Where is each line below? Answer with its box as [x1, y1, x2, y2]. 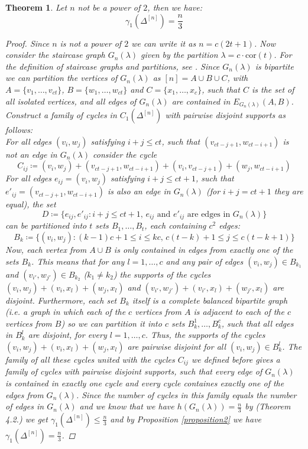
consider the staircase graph [5, 48, 105, 61]
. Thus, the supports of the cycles [145, 328, 265, 341]
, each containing [144, 219, 206, 232]
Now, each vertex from [5, 243, 87, 255]
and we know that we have [79, 400, 174, 412]
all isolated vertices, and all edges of [5, 95, 137, 107]
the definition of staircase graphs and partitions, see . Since [5, 60, 220, 72]
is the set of [251, 83, 294, 95]
